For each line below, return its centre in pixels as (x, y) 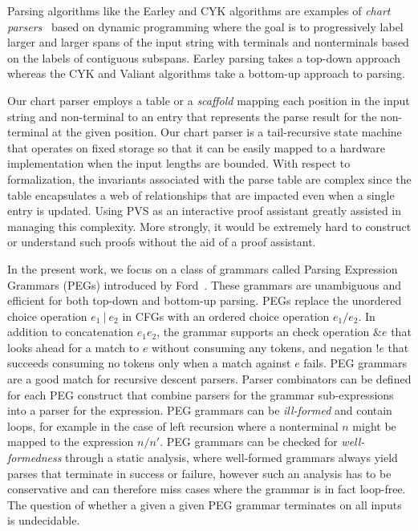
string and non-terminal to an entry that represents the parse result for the (192, 116)
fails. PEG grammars (355, 363)
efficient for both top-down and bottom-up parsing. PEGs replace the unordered (205, 300)
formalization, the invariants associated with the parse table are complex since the (209, 178)
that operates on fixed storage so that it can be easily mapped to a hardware (197, 147)
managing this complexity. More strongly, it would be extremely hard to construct (209, 226)
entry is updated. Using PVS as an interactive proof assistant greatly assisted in (205, 211)
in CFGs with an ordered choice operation (226, 316)
